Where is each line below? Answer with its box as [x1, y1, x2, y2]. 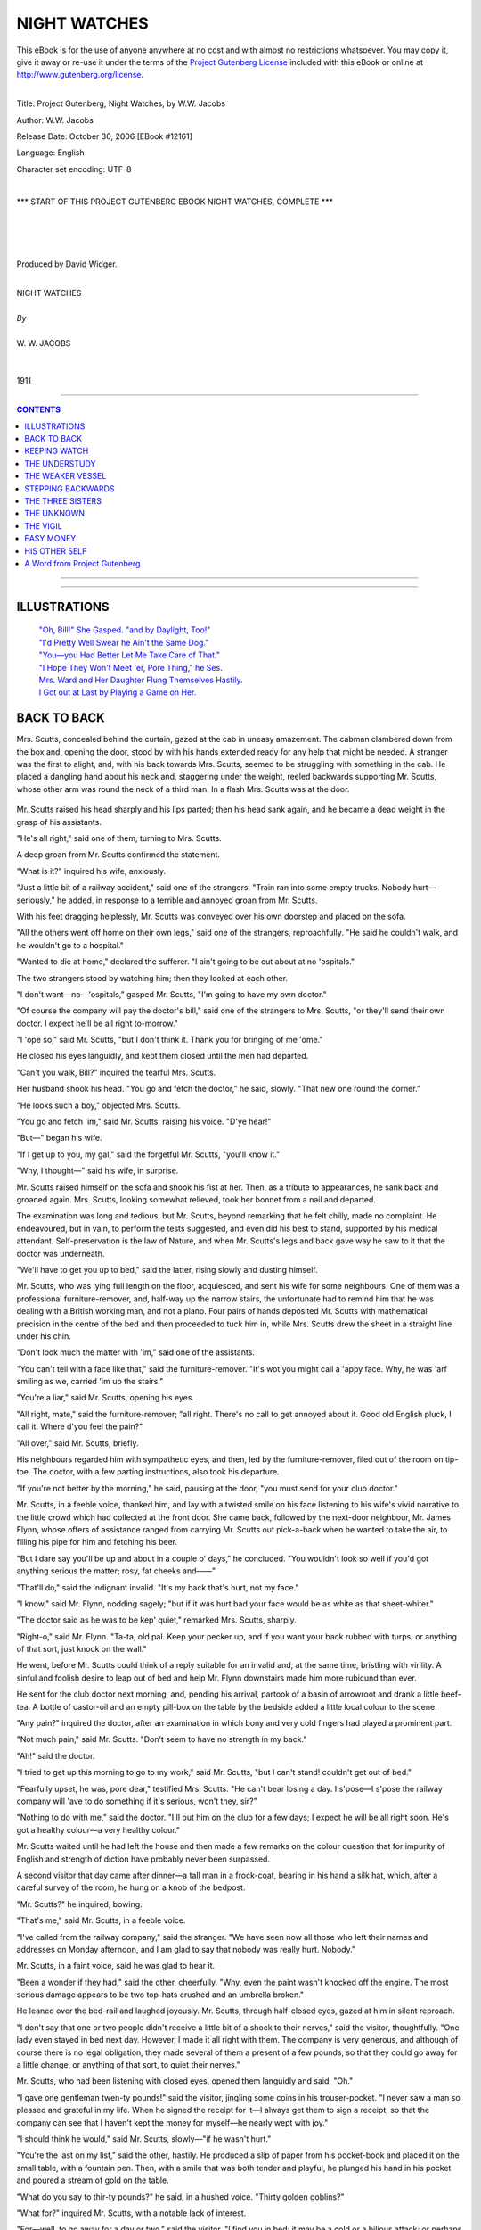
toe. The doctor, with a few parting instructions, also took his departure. [16, 1466, 280, 1477]
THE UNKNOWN [24, 508, 85, 519]
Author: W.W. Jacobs [16, 114, 94, 125]
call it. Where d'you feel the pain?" [16, 1421, 143, 1432]
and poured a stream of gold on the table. [16, 2175, 169, 2185]
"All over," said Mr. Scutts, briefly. [16, 1437, 139, 1449]
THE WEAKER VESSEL [24, 471, 107, 482]
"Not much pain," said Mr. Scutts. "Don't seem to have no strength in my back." [16, 1734, 307, 1745]
